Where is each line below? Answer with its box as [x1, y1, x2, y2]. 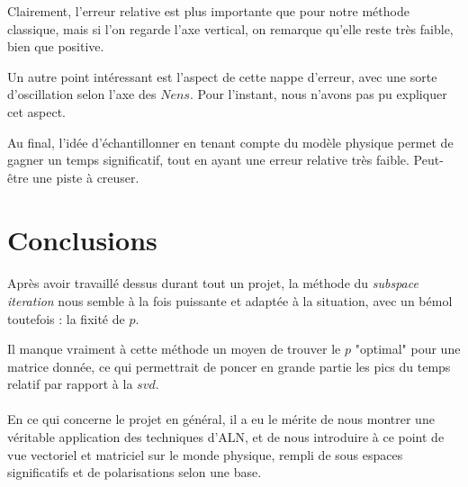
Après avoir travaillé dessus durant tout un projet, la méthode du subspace [7, 274, 418, 293]
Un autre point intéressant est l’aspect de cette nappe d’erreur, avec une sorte [7, 67, 437, 86]
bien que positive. [7, 37, 104, 56]
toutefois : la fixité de [7, 309, 125, 328]
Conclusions [7, 221, 157, 257]
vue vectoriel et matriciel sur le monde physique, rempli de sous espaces [7, 445, 403, 464]
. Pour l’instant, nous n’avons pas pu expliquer [189, 85, 447, 104]
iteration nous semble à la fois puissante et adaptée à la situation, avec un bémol [7, 291, 453, 310]
